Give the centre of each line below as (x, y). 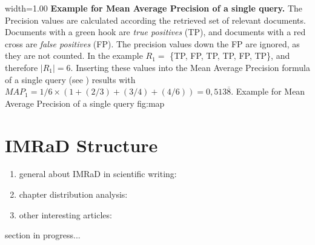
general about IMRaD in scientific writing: (98, 174)
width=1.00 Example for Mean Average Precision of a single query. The (154, 8)
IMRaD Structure (81, 145)
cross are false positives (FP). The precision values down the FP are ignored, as (152, 43)
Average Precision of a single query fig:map (85, 103)
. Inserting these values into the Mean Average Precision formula (190, 67)
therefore (22, 67)
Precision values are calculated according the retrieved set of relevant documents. (155, 20)
